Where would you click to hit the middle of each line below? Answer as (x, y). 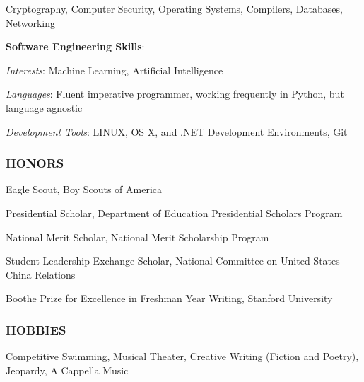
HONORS (35, 163)
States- (328, 261)
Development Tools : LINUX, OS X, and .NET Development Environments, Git (177, 131)
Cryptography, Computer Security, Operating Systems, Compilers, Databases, (174, 8)
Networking (31, 22)
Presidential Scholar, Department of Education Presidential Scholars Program (174, 213)
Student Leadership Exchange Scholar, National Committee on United (158, 261)
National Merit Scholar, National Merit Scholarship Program (137, 237)
